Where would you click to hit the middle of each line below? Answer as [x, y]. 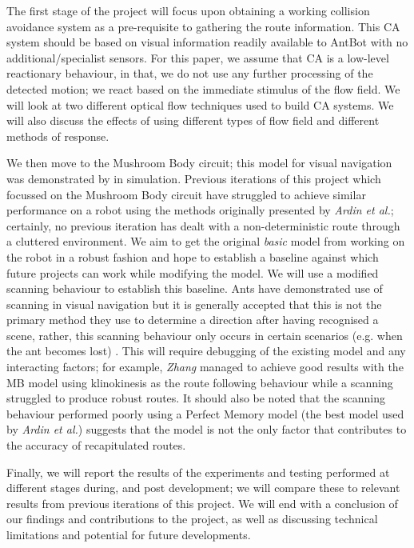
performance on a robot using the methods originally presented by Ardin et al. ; [200, 210]
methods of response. [58, 136]
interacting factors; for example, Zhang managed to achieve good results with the [205, 367]
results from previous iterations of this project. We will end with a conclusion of [202, 503]
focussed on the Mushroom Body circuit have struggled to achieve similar [186, 194]
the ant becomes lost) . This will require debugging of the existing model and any [206, 351]
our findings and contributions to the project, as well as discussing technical [192, 519]
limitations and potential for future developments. [129, 534]
